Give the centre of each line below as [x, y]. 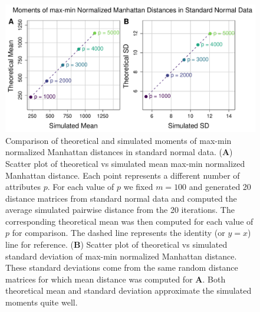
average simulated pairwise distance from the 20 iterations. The [120, 210]
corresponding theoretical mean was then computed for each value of [129, 221]
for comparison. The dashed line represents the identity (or [119, 233]
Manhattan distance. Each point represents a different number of [123, 175]
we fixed [138, 187]
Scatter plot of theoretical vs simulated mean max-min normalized [125, 163]
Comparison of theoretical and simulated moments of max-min [119, 140]
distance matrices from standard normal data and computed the [121, 198]
